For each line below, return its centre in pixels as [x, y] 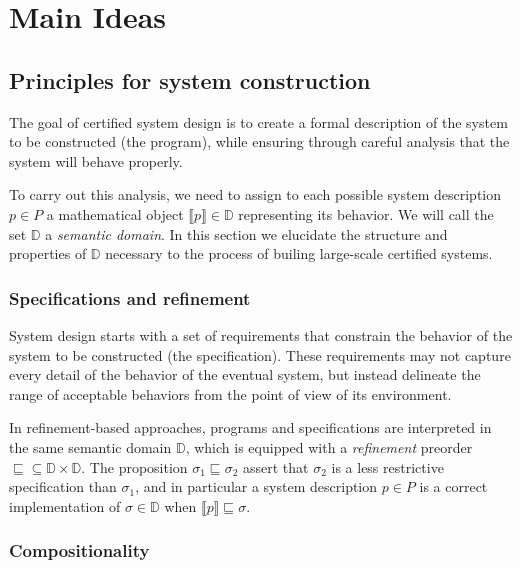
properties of [48, 253]
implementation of [65, 505]
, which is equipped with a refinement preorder [329, 446]
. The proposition [134, 466]
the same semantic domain [90, 446]
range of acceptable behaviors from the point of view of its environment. [230, 393]
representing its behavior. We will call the [366, 213]
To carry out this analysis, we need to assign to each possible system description [255, 194]
